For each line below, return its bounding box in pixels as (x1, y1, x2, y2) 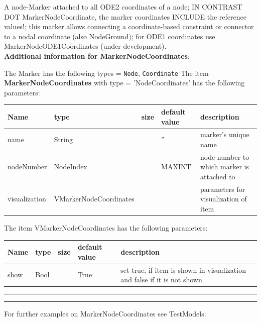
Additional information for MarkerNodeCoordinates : (4, 50, 190, 61)
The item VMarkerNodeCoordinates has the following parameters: (4, 223, 208, 233)
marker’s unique (200, 129, 249, 140)
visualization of (200, 193, 247, 204)
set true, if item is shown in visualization (120, 264, 246, 275)
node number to (200, 151, 249, 162)
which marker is (200, 161, 249, 172)
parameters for (200, 183, 245, 194)
